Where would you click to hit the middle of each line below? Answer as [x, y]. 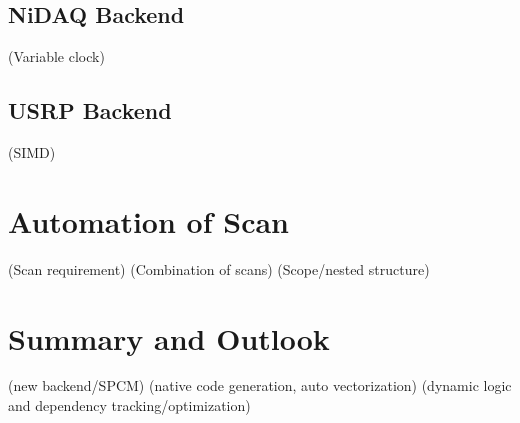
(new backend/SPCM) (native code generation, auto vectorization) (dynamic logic [260, 385]
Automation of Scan [148, 220]
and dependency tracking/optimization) [129, 405]
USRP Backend [90, 110]
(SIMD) [32, 152]
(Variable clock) [56, 56]
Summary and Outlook [169, 337]
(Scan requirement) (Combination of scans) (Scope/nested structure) [219, 268]
